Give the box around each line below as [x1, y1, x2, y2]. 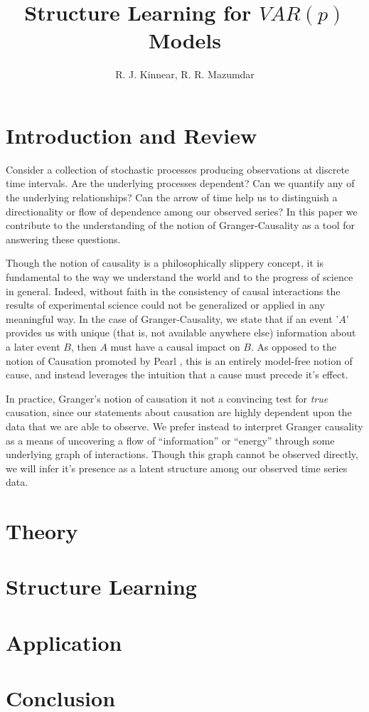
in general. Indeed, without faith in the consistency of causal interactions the [6, 283, 341, 298]
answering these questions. [6, 231, 121, 246]
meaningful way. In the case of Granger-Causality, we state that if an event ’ [6, 311, 339, 326]
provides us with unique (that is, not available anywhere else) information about [6, 325, 356, 340]
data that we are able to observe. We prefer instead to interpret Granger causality [6, 418, 363, 433]
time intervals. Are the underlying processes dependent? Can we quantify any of [6, 176, 355, 191]
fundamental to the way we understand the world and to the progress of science [6, 270, 353, 284]
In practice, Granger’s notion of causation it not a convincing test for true [6, 390, 328, 405]
